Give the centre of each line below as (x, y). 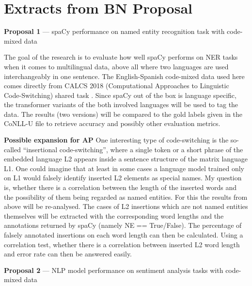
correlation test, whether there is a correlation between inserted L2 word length (122, 244)
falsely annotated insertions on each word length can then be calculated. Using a (124, 235)
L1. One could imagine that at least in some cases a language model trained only (124, 168)
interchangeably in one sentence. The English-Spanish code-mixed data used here (124, 76)
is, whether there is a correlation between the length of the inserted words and (120, 187)
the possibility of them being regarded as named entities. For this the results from (126, 197)
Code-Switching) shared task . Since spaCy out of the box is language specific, (120, 95)
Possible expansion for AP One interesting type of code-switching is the (116, 140)
